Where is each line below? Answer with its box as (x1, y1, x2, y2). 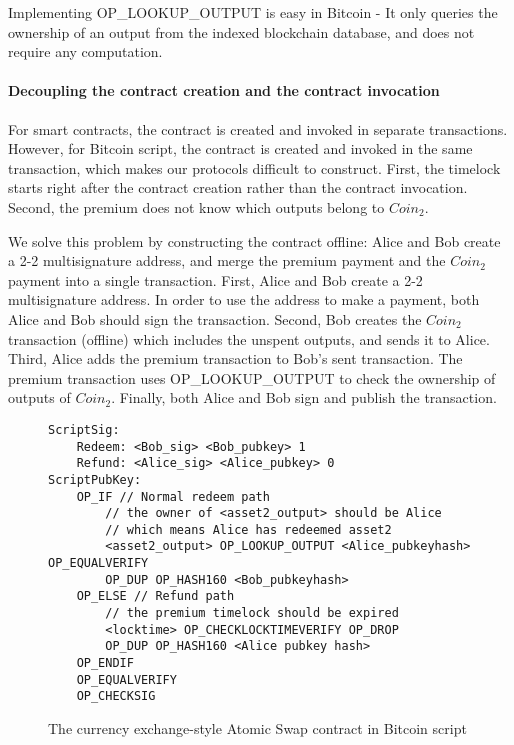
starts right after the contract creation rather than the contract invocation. (8, 177, 468, 198)
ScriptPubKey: (48, 472, 142, 487)
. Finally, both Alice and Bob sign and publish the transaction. (111, 387, 497, 408)
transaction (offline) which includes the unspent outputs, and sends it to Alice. (8, 328, 490, 349)
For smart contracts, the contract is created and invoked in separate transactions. (8, 118, 508, 139)
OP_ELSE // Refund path (76, 589, 235, 604)
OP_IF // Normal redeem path (76, 489, 270, 504)
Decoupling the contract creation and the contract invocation (8, 80, 440, 101)
